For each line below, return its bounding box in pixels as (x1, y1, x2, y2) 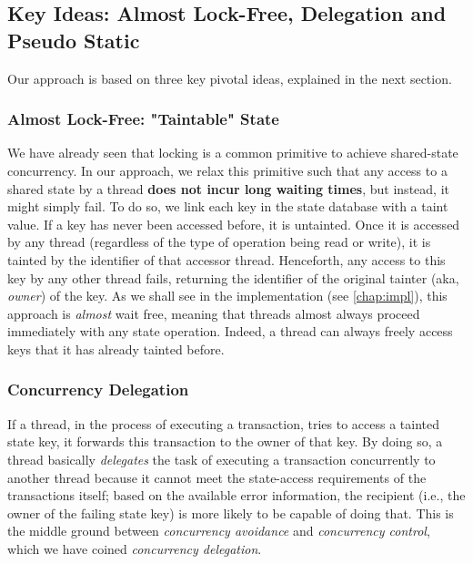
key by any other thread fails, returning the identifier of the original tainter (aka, (7, 268, 459, 287)
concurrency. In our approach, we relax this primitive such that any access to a (7, 161, 448, 179)
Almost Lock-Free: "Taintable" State (7, 108, 279, 130)
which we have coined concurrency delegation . (7, 538, 262, 558)
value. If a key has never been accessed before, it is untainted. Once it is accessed (7, 214, 460, 233)
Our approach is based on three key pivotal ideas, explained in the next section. (7, 68, 452, 87)
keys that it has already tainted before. (7, 339, 225, 358)
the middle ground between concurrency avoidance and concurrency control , (7, 521, 430, 540)
